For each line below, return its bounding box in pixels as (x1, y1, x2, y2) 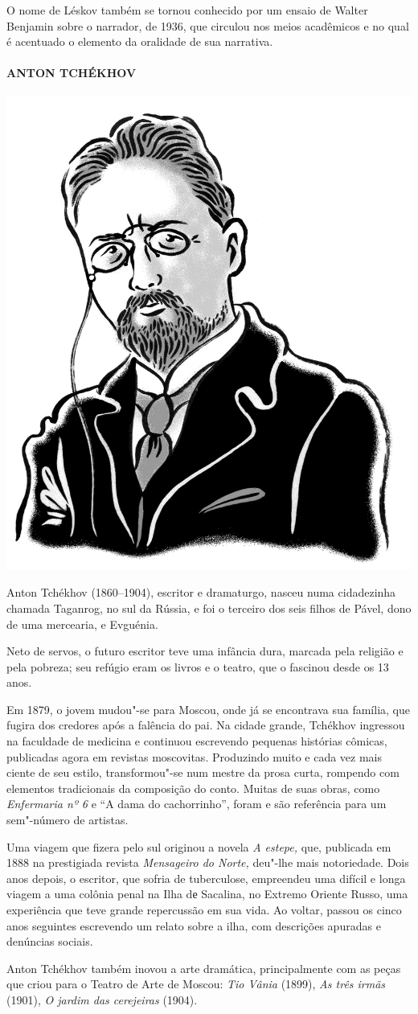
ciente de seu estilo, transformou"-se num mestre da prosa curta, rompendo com (6, 764, 400, 781)
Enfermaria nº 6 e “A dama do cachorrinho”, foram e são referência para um (6, 795, 387, 812)
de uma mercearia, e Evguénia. (6, 615, 158, 632)
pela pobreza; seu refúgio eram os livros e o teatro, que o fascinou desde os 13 (6, 658, 389, 675)
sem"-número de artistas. (6, 811, 129, 828)
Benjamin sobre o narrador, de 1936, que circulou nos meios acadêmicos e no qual (6, 17, 409, 34)
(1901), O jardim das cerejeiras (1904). (6, 991, 198, 1008)
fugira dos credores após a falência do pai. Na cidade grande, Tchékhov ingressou (6, 716, 405, 733)
